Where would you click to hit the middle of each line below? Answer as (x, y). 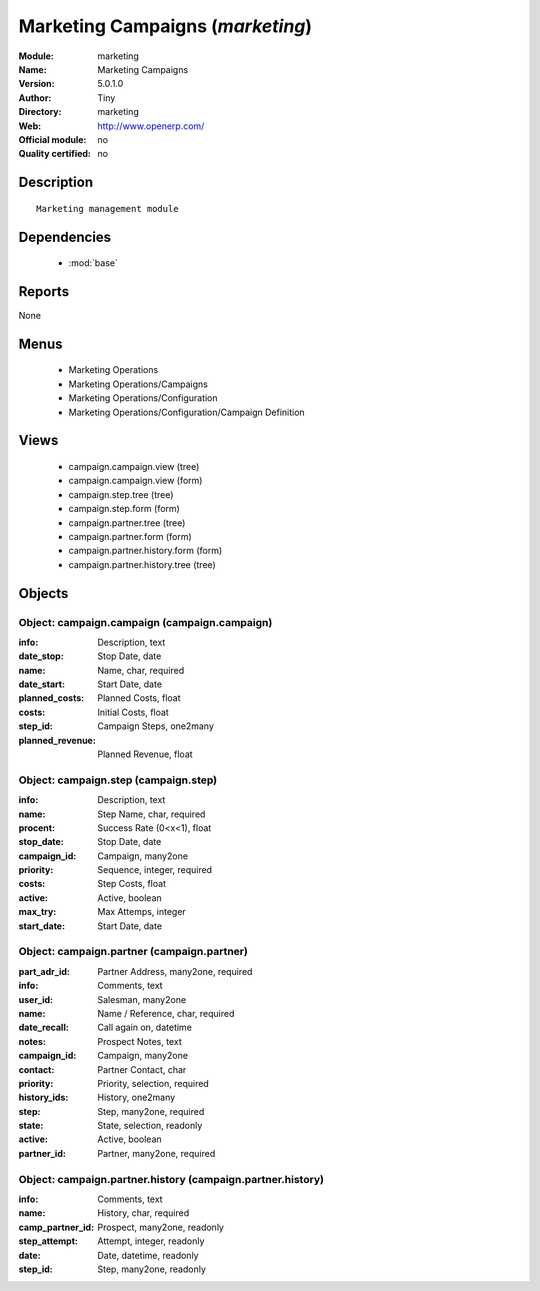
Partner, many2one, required (156, 1153)
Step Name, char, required (151, 814)
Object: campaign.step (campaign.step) (118, 780)
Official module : (52, 139)
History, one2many (136, 1097)
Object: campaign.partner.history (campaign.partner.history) (171, 1179)
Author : (35, 97)
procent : (36, 827)
